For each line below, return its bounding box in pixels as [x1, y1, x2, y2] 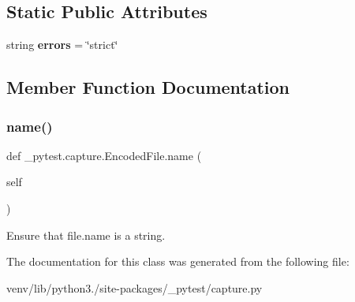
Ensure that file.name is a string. [6, 226, 166, 243]
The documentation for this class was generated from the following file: [6, 253, 349, 270]
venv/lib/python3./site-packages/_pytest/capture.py [6, 279, 263, 296]
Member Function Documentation [6, 75, 290, 99]
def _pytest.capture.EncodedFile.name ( [6, 147, 202, 163]
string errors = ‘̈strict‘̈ [6, 36, 118, 53]
